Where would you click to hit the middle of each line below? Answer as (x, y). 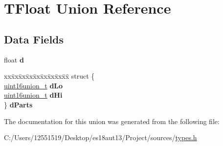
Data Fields (34, 39)
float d (14, 59)
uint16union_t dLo (33, 85)
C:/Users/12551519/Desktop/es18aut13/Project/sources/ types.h (100, 137)
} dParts (18, 104)
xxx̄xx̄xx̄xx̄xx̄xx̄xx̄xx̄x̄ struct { (49, 76)
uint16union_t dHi (33, 95)
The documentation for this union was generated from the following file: (112, 121)
